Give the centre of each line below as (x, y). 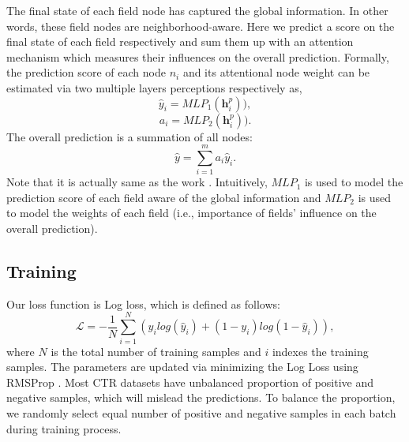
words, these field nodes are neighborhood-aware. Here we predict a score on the (201, 26)
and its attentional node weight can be (276, 72)
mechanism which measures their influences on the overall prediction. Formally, (198, 56)
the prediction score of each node (86, 72)
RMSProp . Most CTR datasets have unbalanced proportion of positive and (190, 382)
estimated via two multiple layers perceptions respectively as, (154, 87)
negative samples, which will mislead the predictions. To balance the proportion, (201, 397)
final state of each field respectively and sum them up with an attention (180, 41)
